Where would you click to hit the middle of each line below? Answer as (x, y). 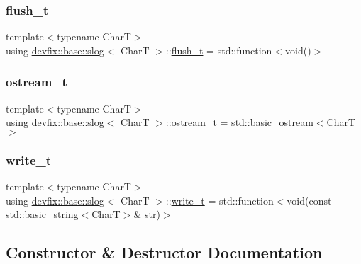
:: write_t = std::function (220, 200)
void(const (309, 200)
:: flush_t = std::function (219, 50)
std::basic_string (42, 214)
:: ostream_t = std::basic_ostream (239, 122)
